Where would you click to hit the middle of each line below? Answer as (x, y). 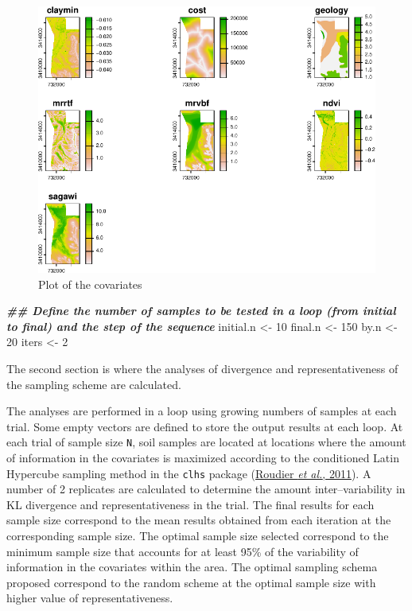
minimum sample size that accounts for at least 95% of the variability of (183, 551)
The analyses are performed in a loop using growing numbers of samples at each (202, 411)
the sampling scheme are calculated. (94, 384)
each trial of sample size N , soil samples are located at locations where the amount (206, 442)
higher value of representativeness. (90, 598)
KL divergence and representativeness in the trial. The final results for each (190, 504)
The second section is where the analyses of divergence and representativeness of (202, 368)
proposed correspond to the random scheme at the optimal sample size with (191, 582)
